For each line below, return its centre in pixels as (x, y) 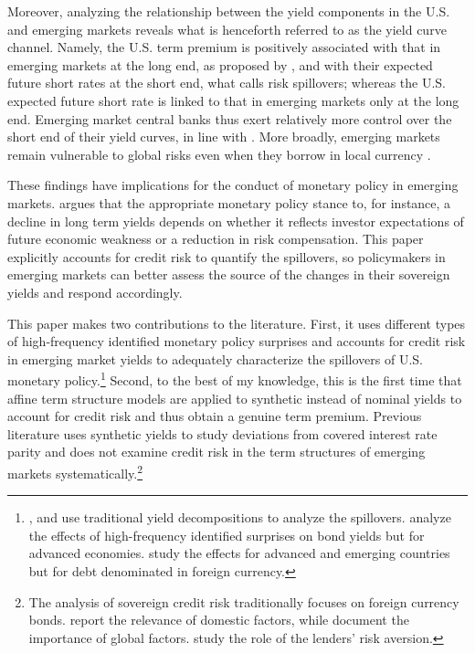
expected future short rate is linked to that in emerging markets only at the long (233, 100)
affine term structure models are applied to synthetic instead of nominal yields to (235, 398)
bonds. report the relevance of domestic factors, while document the (219, 620)
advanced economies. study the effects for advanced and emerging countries (239, 553)
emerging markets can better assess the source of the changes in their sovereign (229, 274)
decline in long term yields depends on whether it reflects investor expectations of (236, 221)
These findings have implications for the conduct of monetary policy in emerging (233, 185)
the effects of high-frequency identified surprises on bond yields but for (227, 535)
